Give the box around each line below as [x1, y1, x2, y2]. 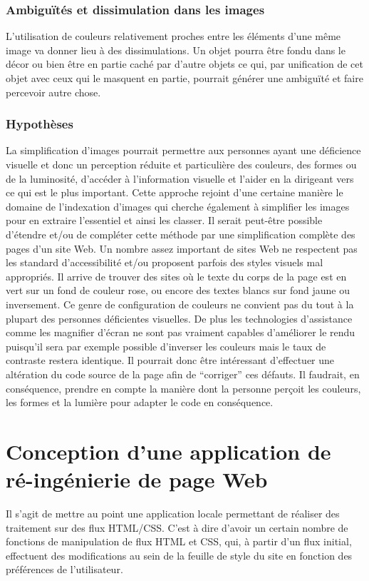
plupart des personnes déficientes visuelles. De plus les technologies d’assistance [6, 310, 353, 325]
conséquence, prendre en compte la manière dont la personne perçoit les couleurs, [6, 380, 361, 395]
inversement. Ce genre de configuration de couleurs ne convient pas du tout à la [6, 296, 354, 311]
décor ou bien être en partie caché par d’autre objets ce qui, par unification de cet [6, 56, 363, 71]
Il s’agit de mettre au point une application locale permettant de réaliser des [6, 506, 340, 520]
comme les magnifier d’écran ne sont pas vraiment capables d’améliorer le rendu [6, 325, 355, 340]
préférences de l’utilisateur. [6, 562, 123, 577]
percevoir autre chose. [6, 84, 101, 99]
